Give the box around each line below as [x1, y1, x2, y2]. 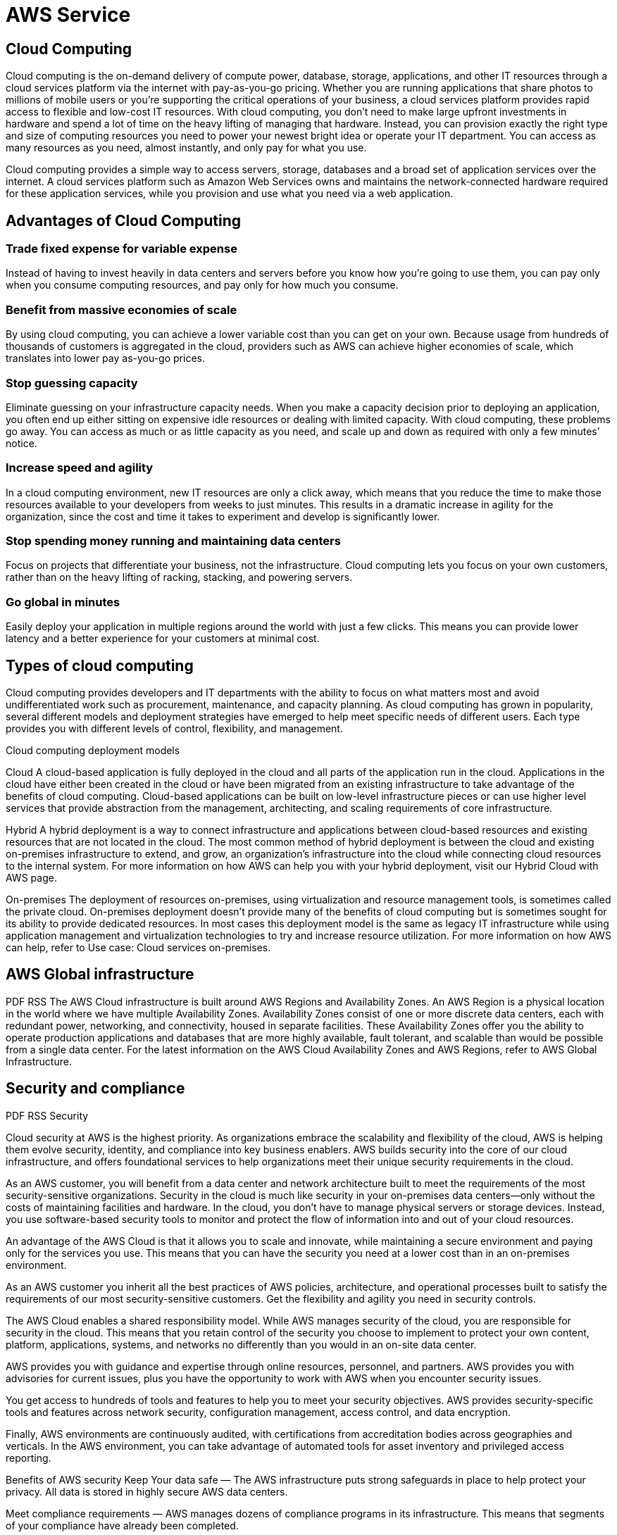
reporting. [6, 1451, 51, 1464]
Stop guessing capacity [6, 375, 138, 390]
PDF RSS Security [6, 1109, 89, 1122]
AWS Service [6, 3, 131, 27]
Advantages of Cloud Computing [6, 211, 242, 230]
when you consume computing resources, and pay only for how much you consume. [6, 279, 399, 292]
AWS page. [6, 871, 57, 884]
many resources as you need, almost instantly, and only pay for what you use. [6, 142, 367, 154]
